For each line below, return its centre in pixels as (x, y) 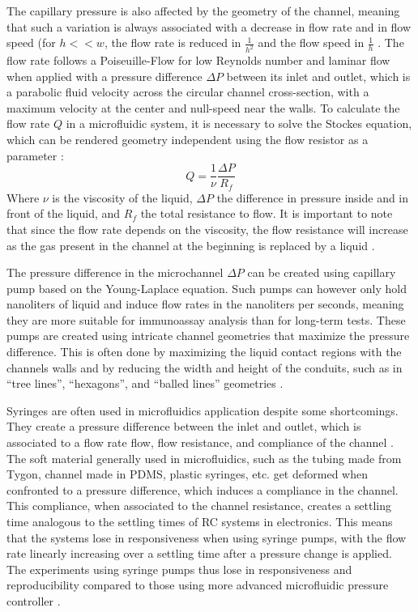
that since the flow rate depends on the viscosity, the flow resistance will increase (207, 229)
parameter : (35, 155)
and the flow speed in (311, 42)
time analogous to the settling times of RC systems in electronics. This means (200, 522)
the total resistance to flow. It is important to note (267, 213)
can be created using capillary (322, 272)
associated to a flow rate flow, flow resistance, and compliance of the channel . (200, 442)
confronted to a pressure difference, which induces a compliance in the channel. (203, 489)
